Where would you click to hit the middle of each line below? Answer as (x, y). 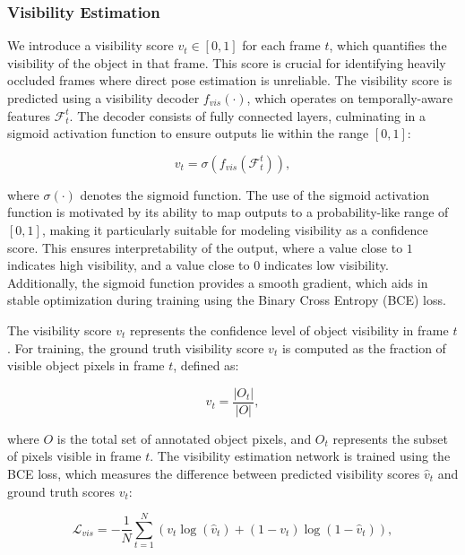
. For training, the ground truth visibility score (136, 347)
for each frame (281, 45)
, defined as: (206, 365)
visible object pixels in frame (86, 365)
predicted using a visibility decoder (103, 98)
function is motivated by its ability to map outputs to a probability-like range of (228, 212)
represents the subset (390, 438)
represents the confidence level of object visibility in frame (289, 330)
